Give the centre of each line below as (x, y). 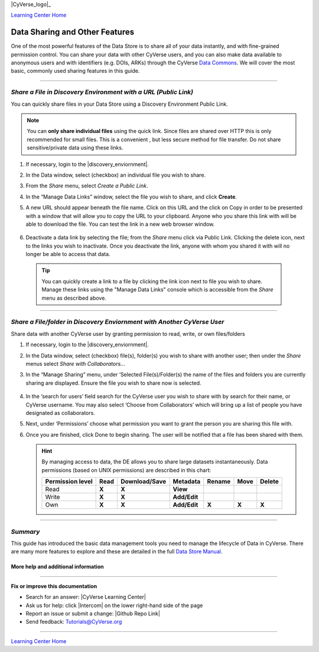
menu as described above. (74, 298)
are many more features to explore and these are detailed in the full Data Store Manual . (117, 552)
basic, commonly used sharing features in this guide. (75, 71)
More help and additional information (57, 567)
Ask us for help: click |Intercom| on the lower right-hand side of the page (114, 605)
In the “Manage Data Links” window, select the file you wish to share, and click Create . (131, 197)
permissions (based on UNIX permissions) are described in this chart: (126, 470)
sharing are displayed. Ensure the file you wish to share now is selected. (113, 383)
